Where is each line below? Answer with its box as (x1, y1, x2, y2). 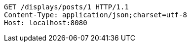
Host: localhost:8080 (4, 19, 87, 27)
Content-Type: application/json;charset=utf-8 (4, 11, 187, 19)
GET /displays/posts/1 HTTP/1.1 (4, 3, 129, 11)
